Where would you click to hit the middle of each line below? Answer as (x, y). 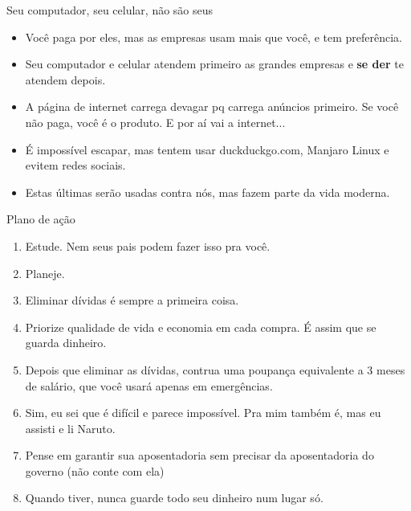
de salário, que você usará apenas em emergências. (149, 385)
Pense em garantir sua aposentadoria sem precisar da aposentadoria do (199, 455)
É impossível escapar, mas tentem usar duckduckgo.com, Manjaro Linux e (207, 149)
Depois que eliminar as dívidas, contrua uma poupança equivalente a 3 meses (215, 369)
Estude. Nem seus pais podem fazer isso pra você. (148, 245)
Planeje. (45, 273)
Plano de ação (41, 219)
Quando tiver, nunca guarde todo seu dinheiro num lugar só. (174, 498)
